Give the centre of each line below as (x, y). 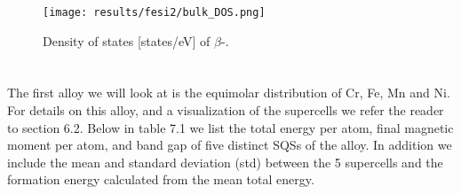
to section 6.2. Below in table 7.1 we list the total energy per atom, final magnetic (230, 127)
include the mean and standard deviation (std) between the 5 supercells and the (225, 162)
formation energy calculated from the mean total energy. (161, 179)
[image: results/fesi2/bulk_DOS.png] (154, 12)
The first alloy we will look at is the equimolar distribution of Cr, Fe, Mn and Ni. (229, 93)
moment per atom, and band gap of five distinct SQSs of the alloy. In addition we (230, 145)
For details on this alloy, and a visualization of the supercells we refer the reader (226, 110)
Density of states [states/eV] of (127, 40)
